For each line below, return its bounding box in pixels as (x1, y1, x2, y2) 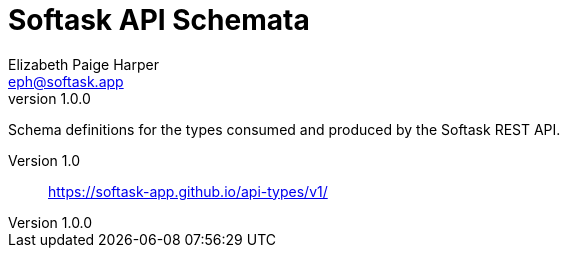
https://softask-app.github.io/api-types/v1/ (48, 182, 328, 200)
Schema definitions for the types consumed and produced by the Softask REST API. (8, 120, 561, 138)
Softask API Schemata (8, 3, 310, 37)
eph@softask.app (8, 72, 124, 90)
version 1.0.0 (8, 89, 91, 107)
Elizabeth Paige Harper (8, 55, 159, 73)
